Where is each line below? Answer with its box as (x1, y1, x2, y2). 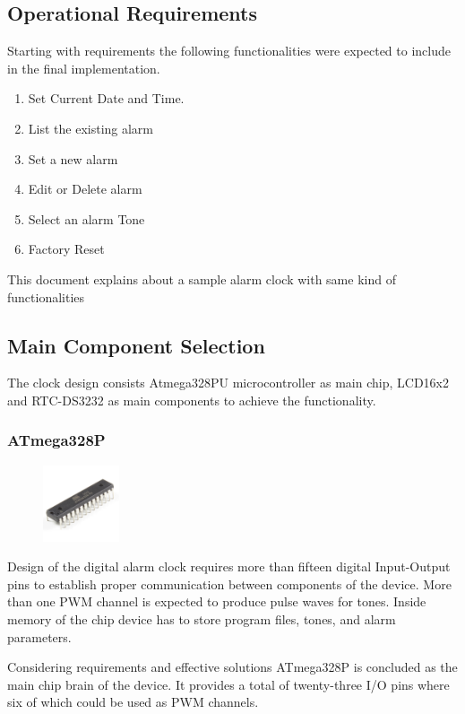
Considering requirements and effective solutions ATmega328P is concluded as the (7, 657, 458, 676)
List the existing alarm (28, 118, 154, 137)
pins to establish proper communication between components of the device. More (7, 574, 452, 593)
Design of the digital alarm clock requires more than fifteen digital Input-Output (7, 557, 451, 576)
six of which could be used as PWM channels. (7, 692, 259, 711)
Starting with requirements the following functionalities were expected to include (7, 41, 451, 60)
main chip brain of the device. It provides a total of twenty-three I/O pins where (7, 675, 450, 693)
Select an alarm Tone (28, 209, 145, 228)
